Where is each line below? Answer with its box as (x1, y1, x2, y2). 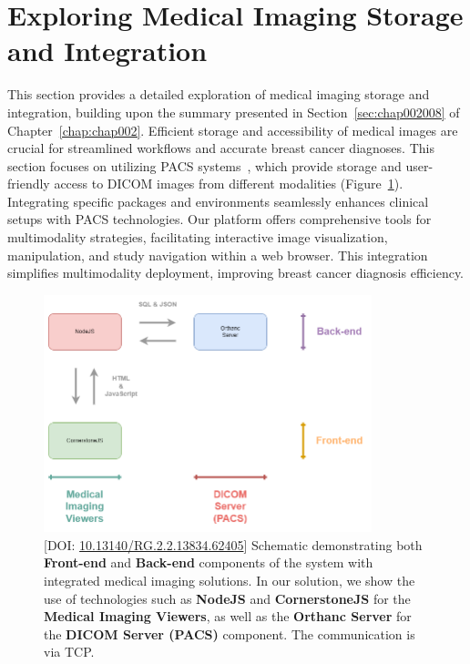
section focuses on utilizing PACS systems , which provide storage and (7, 156, 402, 175)
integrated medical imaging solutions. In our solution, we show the (44, 571, 415, 590)
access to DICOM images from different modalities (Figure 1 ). (54, 174, 404, 193)
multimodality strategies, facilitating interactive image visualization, (7, 228, 388, 247)
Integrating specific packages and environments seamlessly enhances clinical (7, 191, 429, 210)
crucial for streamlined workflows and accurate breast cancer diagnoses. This (7, 138, 434, 158)
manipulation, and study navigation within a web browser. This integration (7, 245, 428, 264)
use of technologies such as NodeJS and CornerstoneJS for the (44, 588, 411, 608)
